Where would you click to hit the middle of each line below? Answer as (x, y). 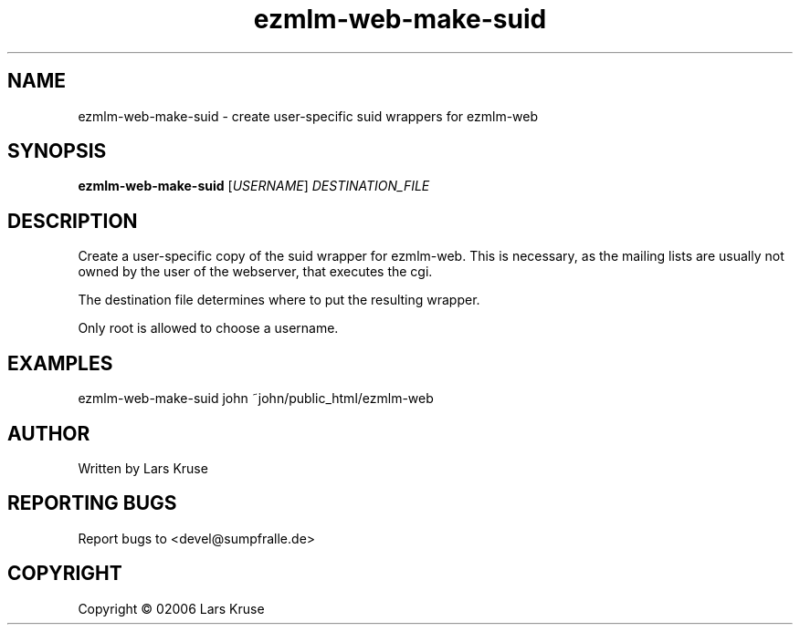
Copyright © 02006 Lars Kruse (171, 608)
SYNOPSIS (57, 151)
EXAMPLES (60, 363)
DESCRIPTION (73, 221)
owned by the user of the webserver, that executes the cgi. (255, 272)
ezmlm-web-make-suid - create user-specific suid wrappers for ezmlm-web (308, 116)
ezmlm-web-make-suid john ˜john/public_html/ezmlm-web (256, 399)
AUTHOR (49, 433)
